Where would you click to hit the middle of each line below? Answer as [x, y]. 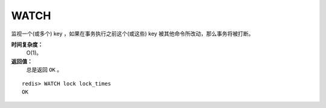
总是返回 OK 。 [44, 70]
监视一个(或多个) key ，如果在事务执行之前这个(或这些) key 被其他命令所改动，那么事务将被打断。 [133, 34]
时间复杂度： [27, 44]
